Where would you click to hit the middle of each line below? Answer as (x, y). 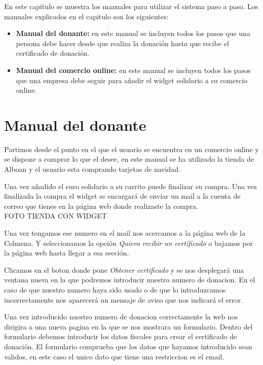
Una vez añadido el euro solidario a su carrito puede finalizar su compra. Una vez (131, 186)
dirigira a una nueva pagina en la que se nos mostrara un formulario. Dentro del (128, 326)
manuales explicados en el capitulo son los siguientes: (86, 16)
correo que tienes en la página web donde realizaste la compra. (101, 206)
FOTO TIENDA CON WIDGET (55, 216)
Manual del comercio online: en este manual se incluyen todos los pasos (133, 70)
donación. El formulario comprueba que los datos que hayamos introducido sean (128, 346)
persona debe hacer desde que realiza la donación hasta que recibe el (122, 43)
